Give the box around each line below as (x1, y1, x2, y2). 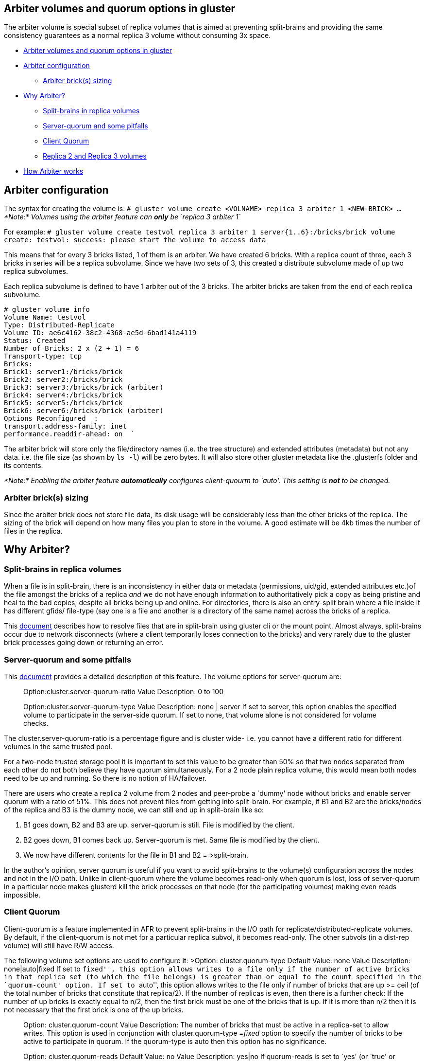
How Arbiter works (23, 167, 84, 176)
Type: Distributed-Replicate (4, 321, 115, 329)
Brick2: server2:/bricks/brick (4, 376, 123, 384)
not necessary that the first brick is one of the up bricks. (4, 1005, 184, 1014)
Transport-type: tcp (4, 352, 82, 360)
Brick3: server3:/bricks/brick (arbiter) (4, 383, 164, 392)
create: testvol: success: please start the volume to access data (4, 236, 266, 244)
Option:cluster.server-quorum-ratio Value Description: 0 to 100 (23, 687, 224, 696)
